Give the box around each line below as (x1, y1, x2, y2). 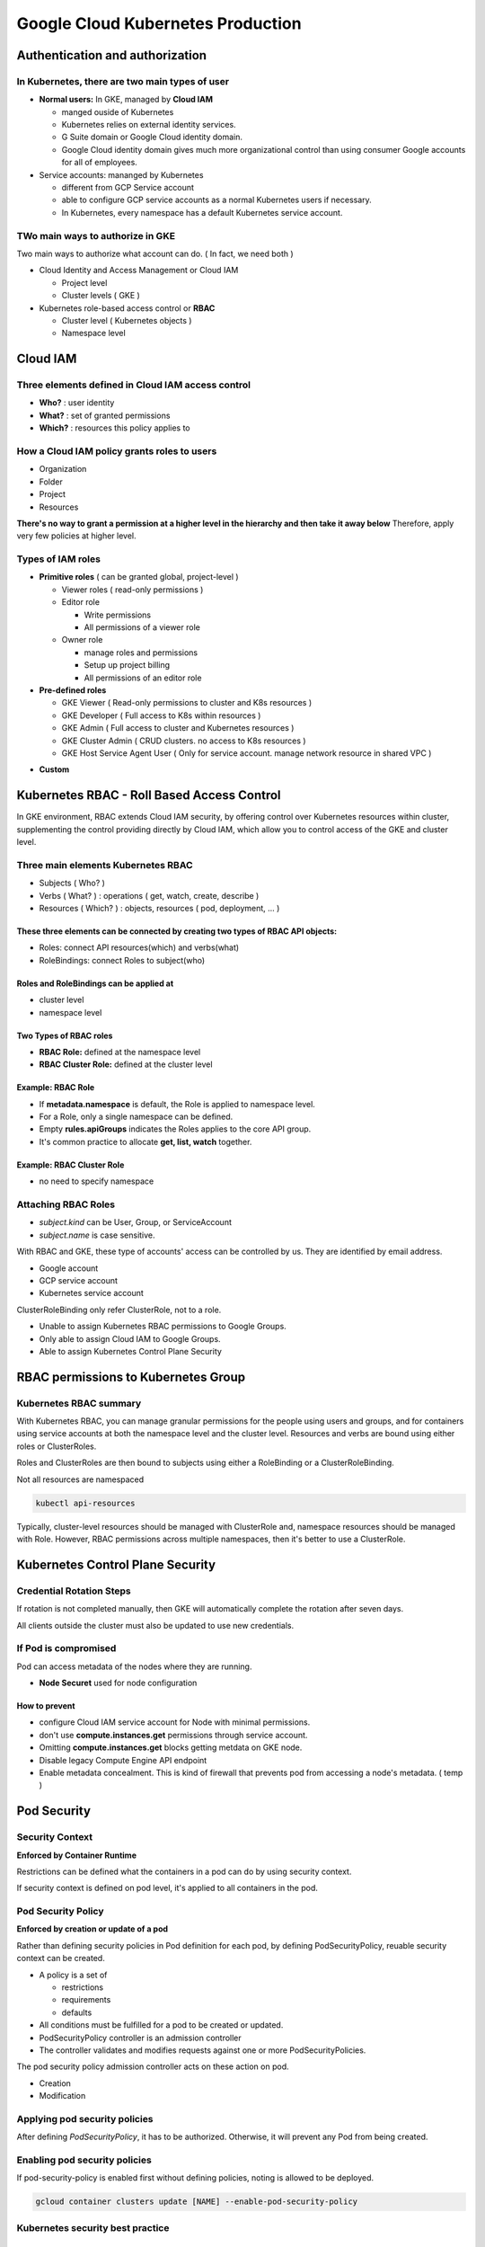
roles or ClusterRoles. (16, 1441, 97, 1452)
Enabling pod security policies (16, 2154, 152, 2166)
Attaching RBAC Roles (16, 1198, 116, 1211)
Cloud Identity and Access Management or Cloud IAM (39, 265, 239, 276)
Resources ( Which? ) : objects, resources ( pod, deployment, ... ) (39, 902, 280, 913)
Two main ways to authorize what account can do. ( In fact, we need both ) (16, 248, 294, 259)
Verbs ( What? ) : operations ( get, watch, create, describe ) (39, 890, 260, 901)
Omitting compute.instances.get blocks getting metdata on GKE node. (39, 1742, 303, 1753)
